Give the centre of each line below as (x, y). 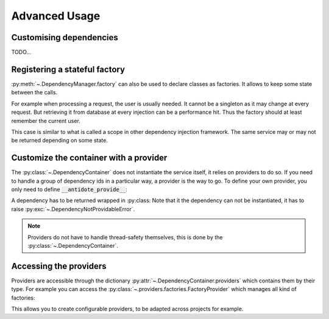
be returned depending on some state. (59, 141)
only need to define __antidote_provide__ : (69, 189)
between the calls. (34, 93)
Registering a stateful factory (68, 69)
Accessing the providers (59, 266)
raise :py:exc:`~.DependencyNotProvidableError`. (73, 209)
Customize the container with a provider (89, 158)
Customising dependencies (65, 37)
